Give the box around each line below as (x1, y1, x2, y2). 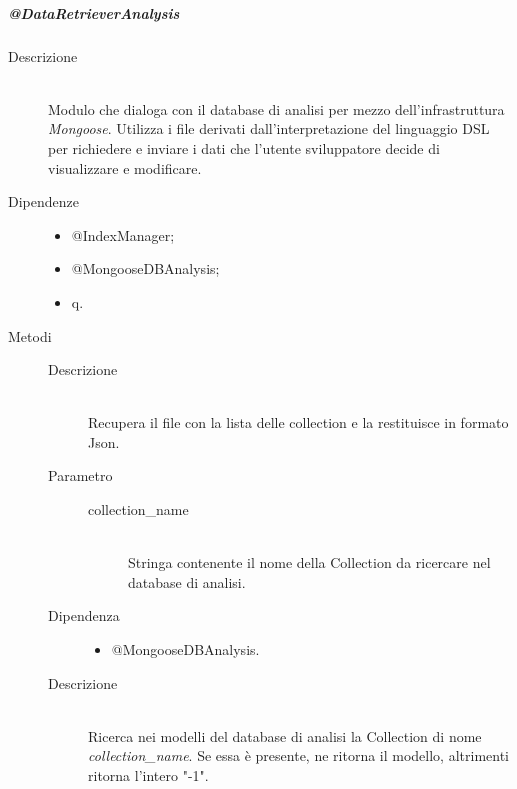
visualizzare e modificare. (48, 157, 202, 178)
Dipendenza (48, 605, 120, 626)
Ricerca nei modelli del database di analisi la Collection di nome (88, 725, 482, 746)
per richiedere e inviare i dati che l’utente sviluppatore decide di (48, 137, 440, 158)
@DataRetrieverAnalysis (8, 2, 180, 23)
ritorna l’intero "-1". (88, 765, 209, 785)
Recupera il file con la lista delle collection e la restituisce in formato (88, 412, 509, 433)
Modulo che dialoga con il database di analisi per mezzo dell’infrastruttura (48, 98, 505, 119)
